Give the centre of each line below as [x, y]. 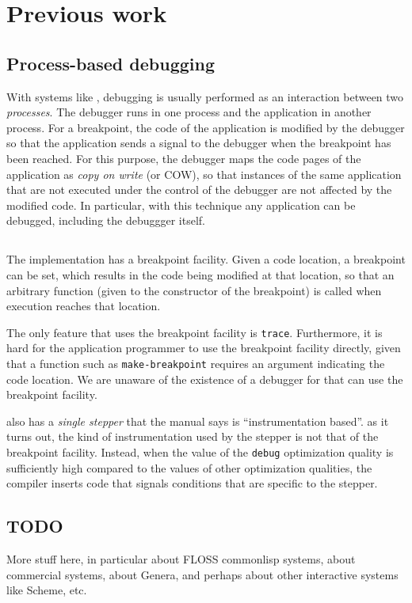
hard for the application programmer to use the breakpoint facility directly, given [204, 348]
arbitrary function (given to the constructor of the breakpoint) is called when [194, 290]
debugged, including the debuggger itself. [106, 220]
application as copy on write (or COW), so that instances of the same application [204, 174]
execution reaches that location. [84, 306]
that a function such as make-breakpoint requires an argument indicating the [196, 363]
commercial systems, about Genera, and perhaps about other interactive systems [202, 574]
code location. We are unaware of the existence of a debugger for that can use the [205, 379]
